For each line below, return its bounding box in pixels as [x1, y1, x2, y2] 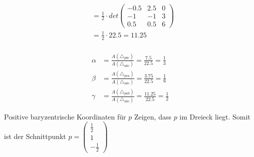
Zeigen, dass [134, 111, 171, 121]
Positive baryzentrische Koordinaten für [4, 111, 126, 121]
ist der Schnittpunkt [4, 131, 66, 141]
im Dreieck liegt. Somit [179, 111, 250, 121]
